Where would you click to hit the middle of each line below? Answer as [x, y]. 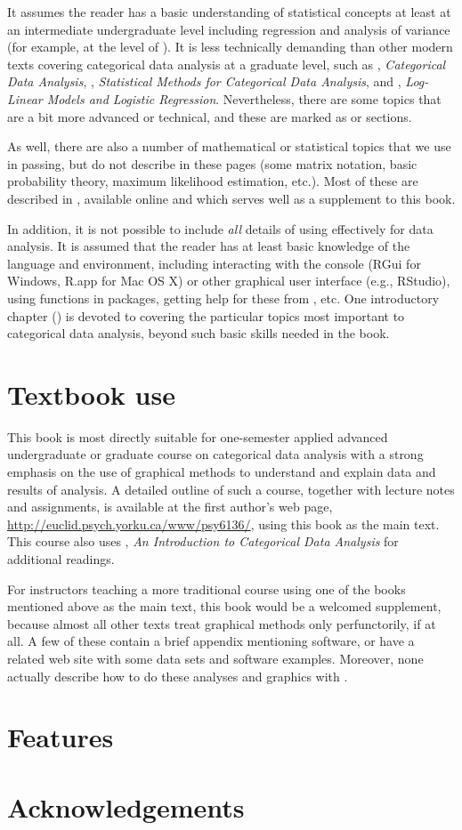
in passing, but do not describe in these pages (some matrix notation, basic [212, 163]
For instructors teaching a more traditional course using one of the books [207, 588]
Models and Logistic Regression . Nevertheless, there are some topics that [244, 98]
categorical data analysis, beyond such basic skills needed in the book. [199, 333]
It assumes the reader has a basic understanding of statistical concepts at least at [229, 12]
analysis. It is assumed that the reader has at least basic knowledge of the [209, 246]
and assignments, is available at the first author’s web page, [170, 507]
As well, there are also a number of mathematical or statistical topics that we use [229, 146]
